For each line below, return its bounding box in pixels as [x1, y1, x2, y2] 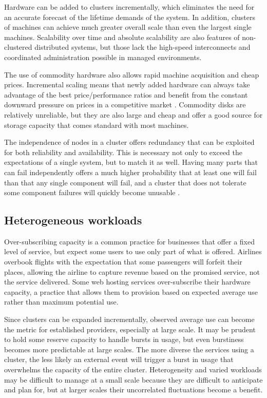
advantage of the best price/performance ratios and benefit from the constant [4, 89, 248, 100]
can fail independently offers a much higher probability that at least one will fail [4, 166, 257, 177]
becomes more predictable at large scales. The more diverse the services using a [4, 344, 254, 354]
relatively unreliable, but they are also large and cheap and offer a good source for [4, 109, 263, 120]
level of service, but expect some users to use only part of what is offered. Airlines [4, 246, 262, 257]
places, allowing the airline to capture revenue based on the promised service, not [4, 266, 260, 277]
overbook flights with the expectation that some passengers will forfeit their [4, 256, 242, 267]
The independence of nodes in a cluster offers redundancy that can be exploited [4, 137, 255, 147]
